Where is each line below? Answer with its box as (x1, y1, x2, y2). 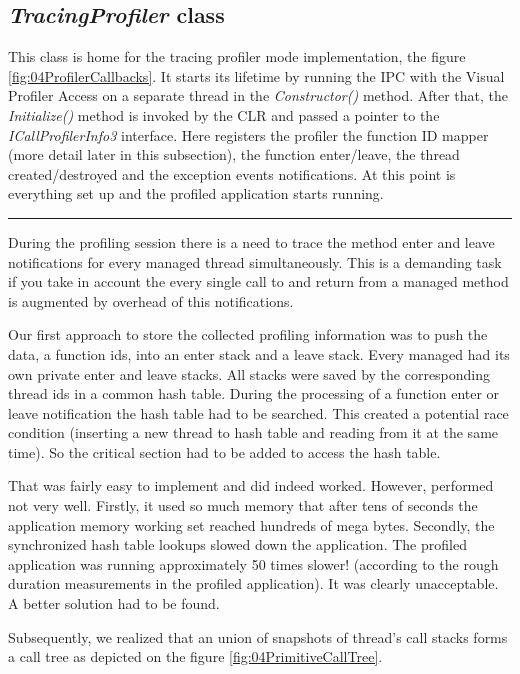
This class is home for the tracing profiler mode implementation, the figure (8, 46, 466, 67)
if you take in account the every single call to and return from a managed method (8, 271, 509, 292)
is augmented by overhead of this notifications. (8, 290, 294, 311)
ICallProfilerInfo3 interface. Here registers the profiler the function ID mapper (8, 124, 489, 145)
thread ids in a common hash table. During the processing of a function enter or (8, 383, 500, 404)
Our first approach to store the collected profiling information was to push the (8, 324, 488, 345)
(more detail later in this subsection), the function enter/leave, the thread (8, 144, 460, 165)
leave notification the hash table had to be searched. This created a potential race (8, 402, 509, 423)
